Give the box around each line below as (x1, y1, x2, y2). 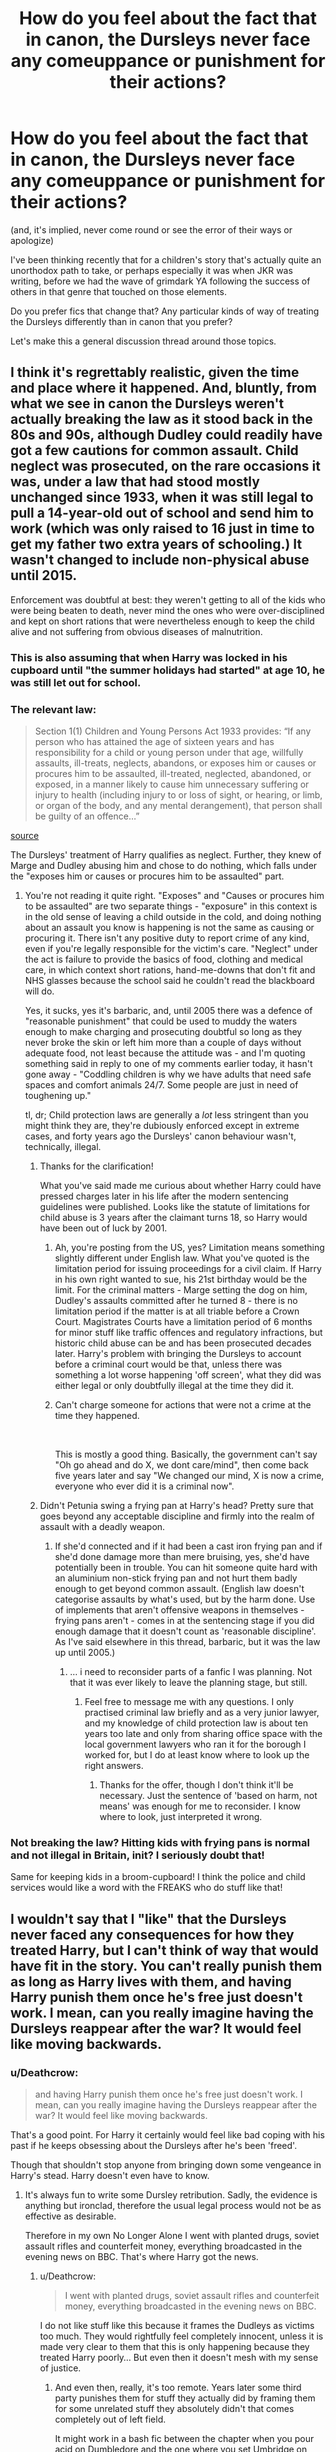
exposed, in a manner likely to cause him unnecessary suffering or (34, 778, 310, 790)
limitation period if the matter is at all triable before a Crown (54, 1305, 300, 1317)
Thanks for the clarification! (39, 1160, 154, 1172)
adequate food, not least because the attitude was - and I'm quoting (24, 1047, 306, 1059)
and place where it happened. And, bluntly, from (10, 380, 317, 397)
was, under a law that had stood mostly (10, 473, 260, 491)
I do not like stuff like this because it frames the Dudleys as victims (39, 2319, 315, 2331)
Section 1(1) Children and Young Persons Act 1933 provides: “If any (34, 725, 312, 737)
